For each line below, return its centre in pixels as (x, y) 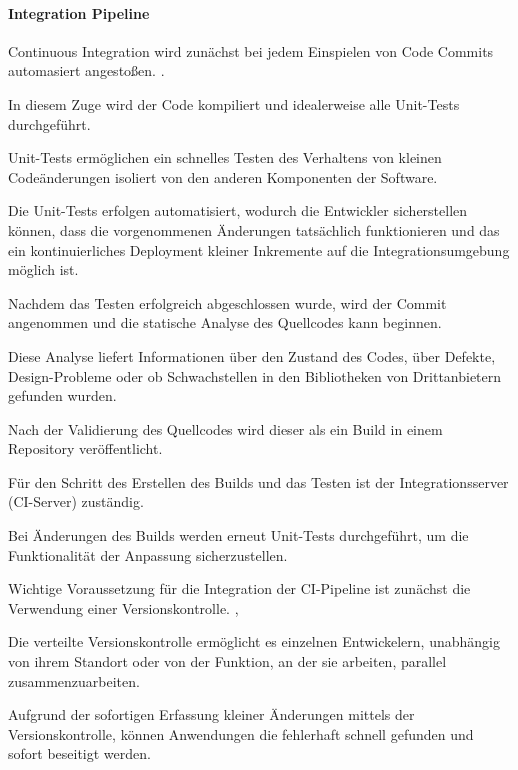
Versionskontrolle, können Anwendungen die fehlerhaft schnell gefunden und (241, 733)
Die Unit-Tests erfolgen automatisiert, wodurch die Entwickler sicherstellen (238, 210)
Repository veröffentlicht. (85, 448)
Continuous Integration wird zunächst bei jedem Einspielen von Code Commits (251, 50)
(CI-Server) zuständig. (76, 501)
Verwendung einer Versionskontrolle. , (123, 607)
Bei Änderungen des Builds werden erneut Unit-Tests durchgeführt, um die (238, 535)
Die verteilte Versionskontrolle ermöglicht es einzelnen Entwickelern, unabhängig (254, 641)
